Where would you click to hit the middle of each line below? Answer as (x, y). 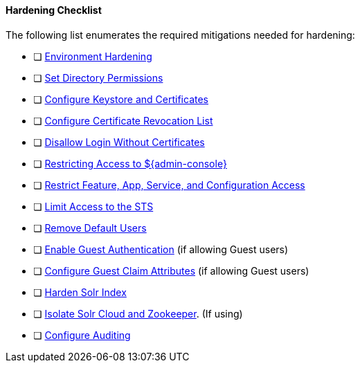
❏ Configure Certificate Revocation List (123, 120)
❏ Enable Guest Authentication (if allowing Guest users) (161, 249)
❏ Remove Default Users (90, 228)
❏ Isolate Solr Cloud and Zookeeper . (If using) (138, 313)
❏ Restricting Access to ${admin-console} (130, 163)
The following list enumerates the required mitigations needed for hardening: (180, 35)
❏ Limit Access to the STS (93, 206)
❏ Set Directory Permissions (98, 77)
